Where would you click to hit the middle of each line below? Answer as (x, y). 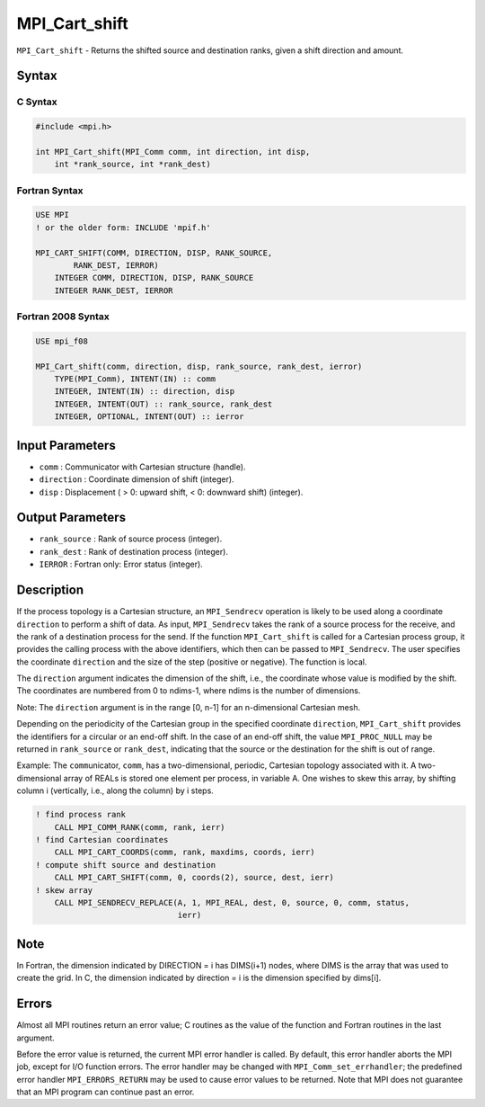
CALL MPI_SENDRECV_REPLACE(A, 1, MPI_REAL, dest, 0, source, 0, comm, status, (232, 902)
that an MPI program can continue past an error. (106, 1092)
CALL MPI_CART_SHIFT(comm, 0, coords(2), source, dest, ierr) (194, 878)
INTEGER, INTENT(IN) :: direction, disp (145, 392)
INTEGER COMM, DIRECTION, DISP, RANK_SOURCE (154, 278)
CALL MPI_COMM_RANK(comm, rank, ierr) (140, 827)
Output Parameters (71, 518)
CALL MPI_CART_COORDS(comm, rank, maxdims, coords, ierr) (185, 853)
